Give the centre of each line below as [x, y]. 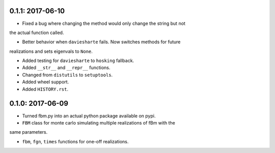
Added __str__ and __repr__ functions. [66, 68]
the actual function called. [37, 33]
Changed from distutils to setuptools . [67, 75]
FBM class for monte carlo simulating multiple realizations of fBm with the [99, 123]
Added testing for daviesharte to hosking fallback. [78, 60]
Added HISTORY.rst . [45, 89]
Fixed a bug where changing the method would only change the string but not [104, 23]
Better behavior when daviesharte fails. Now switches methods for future [101, 42]
